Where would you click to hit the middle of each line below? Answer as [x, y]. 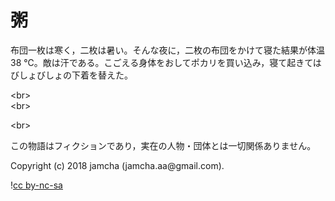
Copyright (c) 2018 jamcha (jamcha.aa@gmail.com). [117, 165]
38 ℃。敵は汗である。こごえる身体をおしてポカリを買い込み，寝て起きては [166, 62]
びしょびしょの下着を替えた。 [71, 75]
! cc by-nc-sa [36, 185]
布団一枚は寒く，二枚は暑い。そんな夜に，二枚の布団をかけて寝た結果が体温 [167, 50]
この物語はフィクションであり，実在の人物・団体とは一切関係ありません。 [163, 145]
